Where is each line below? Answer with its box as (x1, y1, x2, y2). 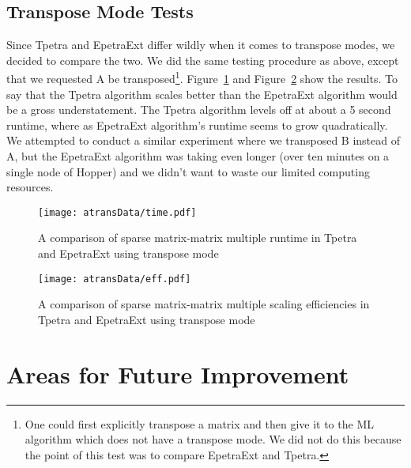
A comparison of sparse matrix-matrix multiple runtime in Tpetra (38, 229, 357, 246)
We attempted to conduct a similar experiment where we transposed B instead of (6, 132, 401, 149)
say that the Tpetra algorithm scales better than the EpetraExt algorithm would (6, 85, 398, 102)
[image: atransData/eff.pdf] (38, 273, 191, 285)
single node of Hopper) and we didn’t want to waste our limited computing (6, 163, 370, 179)
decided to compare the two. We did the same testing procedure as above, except (6, 51, 399, 68)
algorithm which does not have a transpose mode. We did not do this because (25, 431, 402, 447)
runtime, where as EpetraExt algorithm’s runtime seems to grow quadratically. (6, 116, 388, 133)
